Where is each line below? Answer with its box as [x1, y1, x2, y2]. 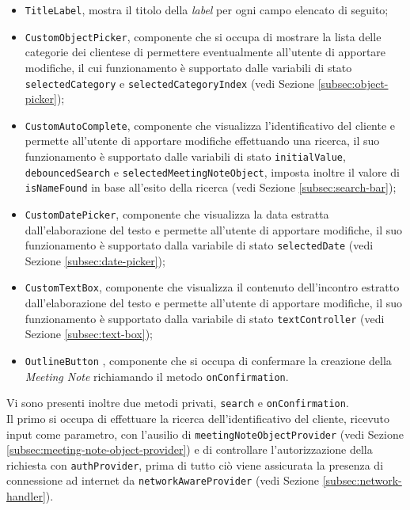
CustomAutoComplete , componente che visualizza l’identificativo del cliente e [25, 116, 396, 133]
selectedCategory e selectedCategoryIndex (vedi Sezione [25, 74, 315, 91]
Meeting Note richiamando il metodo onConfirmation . [25, 367, 289, 384]
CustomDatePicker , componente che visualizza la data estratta [25, 205, 329, 222]
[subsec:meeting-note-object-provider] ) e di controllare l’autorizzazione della [6, 441, 373, 458]
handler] [6, 488, 46, 504]
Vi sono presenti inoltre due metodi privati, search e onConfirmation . [6, 394, 349, 411]
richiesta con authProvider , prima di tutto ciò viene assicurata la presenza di [6, 456, 384, 473]
